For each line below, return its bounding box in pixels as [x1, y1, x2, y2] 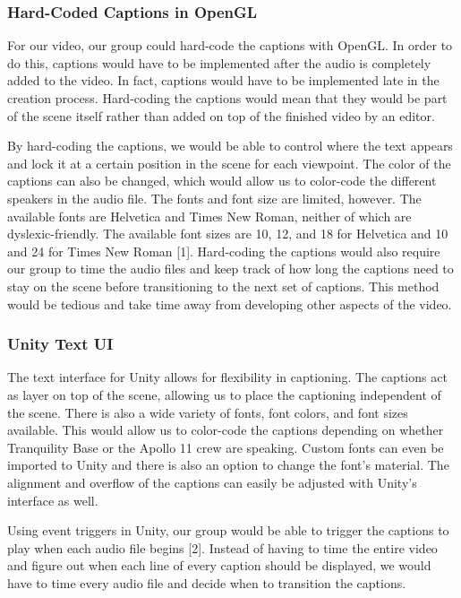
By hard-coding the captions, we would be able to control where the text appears [7, 136, 453, 155]
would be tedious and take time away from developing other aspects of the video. [7, 294, 452, 313]
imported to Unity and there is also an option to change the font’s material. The [7, 455, 449, 474]
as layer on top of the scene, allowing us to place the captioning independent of [7, 385, 441, 403]
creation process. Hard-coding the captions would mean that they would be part [7, 89, 448, 107]
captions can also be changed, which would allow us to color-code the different [7, 171, 437, 190]
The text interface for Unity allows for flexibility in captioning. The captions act [7, 368, 448, 386]
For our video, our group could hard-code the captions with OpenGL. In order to [7, 36, 453, 55]
